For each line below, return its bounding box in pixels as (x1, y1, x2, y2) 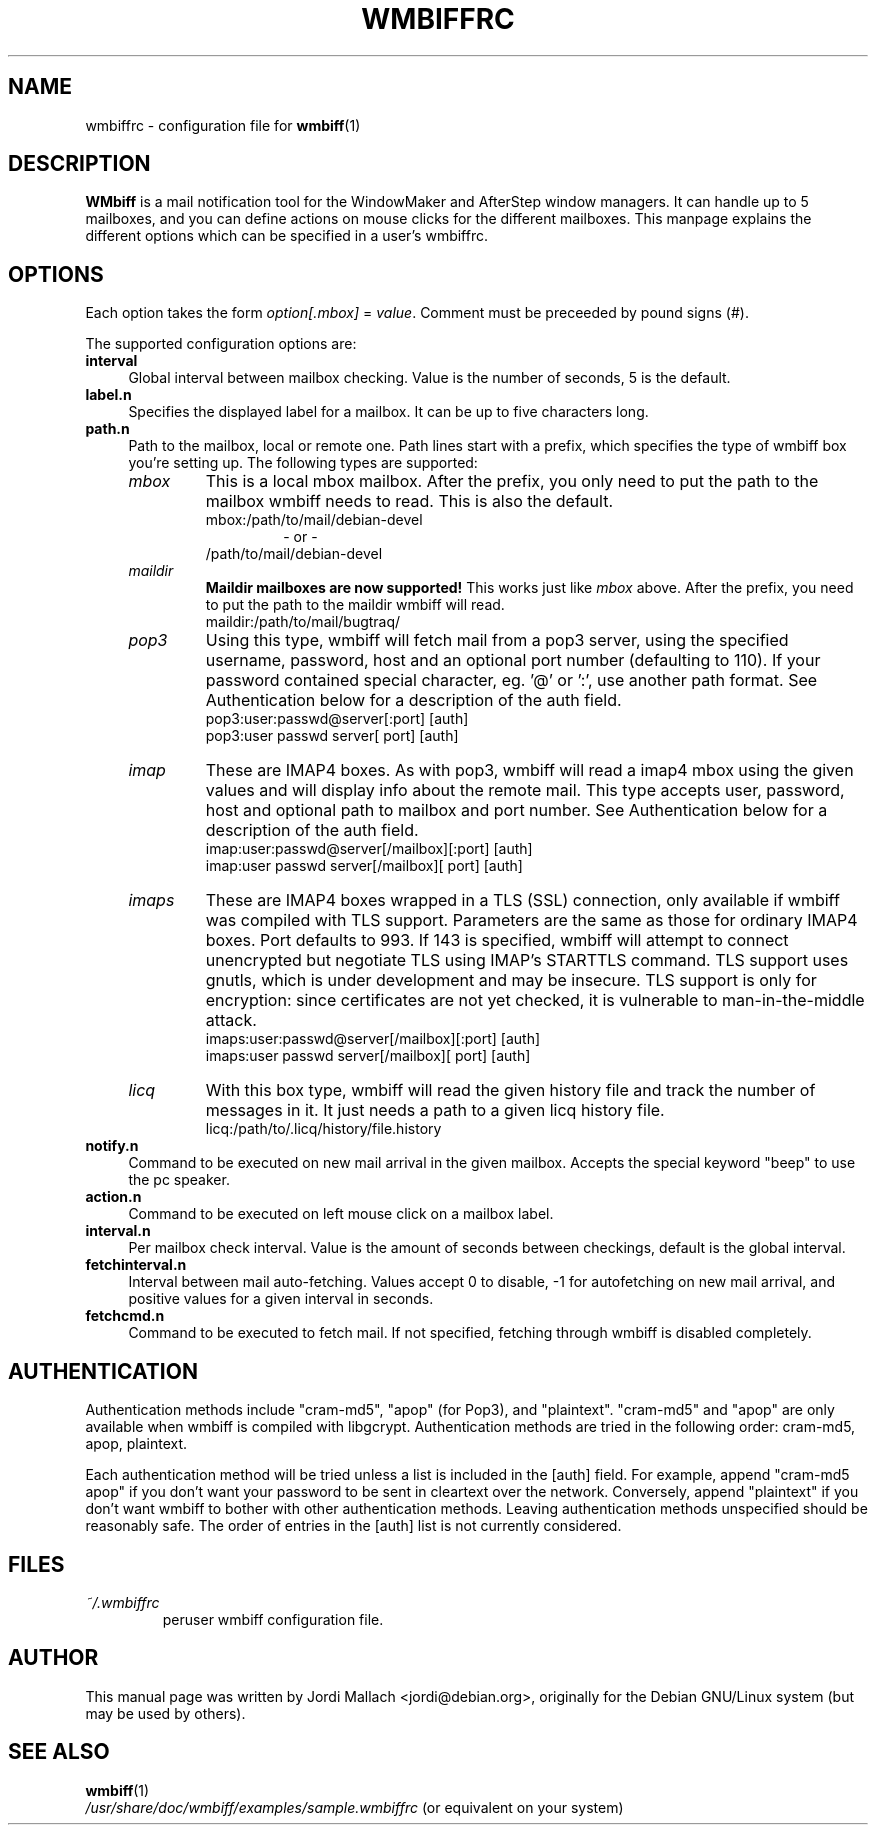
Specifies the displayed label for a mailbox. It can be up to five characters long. (128, 403, 649, 421)
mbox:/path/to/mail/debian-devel (205, 511, 423, 529)
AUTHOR (8, 1645, 99, 1671)
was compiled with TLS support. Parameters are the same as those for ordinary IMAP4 (205, 910, 858, 931)
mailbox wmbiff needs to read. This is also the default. (205, 491, 613, 512)
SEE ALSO (8, 1739, 110, 1765)
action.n (85, 1188, 142, 1206)
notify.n (85, 1137, 139, 1155)
